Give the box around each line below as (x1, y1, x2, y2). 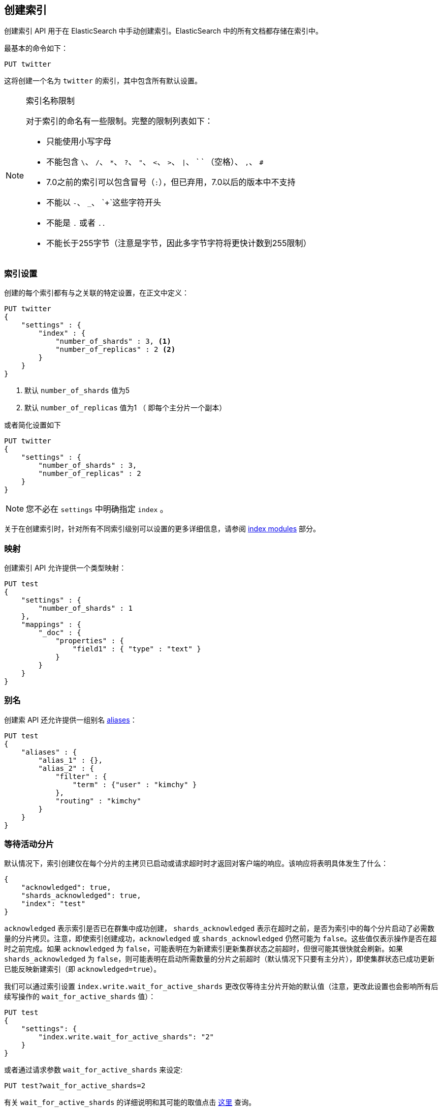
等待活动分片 (4, 839, 54, 850)
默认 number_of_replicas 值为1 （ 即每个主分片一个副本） (24, 403, 227, 412)
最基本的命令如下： (4, 44, 68, 53)
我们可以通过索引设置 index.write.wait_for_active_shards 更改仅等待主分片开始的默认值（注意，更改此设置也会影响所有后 (4, 982, 438, 991)
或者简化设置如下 (4, 421, 61, 430)
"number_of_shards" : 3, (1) (55, 337, 171, 346)
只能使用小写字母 (46, 136, 112, 147)
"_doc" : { (38, 628, 81, 637)
